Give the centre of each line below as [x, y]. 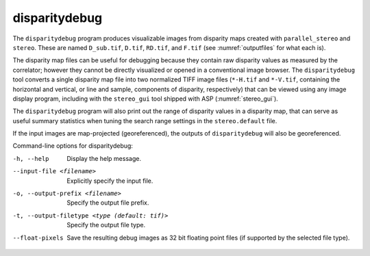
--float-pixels [38, 238]
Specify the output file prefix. [108, 203]
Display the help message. [104, 158]
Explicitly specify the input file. [110, 181]
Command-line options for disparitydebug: [73, 146]
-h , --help [31, 158]
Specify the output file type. [106, 225]
